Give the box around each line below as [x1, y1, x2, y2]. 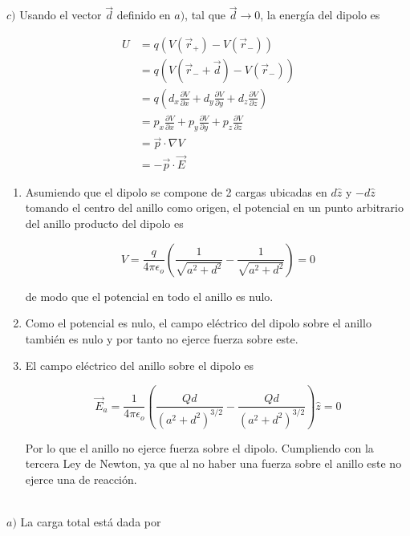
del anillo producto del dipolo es [25, 214, 184, 231]
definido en [116, 6, 171, 23]
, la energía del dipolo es [260, 6, 380, 23]
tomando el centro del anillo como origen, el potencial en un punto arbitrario [25, 199, 404, 216]
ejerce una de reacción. [25, 471, 137, 488]
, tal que [185, 6, 226, 23]
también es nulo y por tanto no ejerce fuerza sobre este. [25, 330, 298, 347]
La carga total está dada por [20, 514, 161, 530]
